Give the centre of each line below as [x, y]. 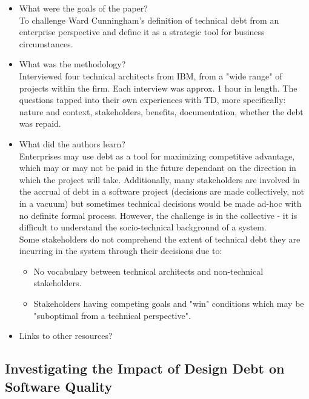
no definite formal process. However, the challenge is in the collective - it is [158, 215]
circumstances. [46, 43]
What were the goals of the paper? [83, 8]
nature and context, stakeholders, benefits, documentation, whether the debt [161, 111]
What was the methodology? [72, 64]
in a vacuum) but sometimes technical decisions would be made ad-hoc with [160, 203]
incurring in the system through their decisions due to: [121, 251]
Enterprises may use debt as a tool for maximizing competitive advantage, [157, 156]
